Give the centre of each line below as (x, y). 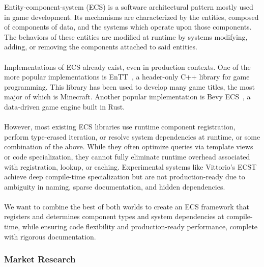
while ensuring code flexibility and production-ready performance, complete (140, 226)
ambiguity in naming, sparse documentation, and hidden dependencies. (115, 186)
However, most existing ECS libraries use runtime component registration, (120, 127)
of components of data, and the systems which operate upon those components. (128, 27)
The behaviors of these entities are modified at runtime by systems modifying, (126, 36)
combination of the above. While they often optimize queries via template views (129, 146)
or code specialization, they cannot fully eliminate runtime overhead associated (127, 156)
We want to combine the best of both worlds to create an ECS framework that (127, 206)
